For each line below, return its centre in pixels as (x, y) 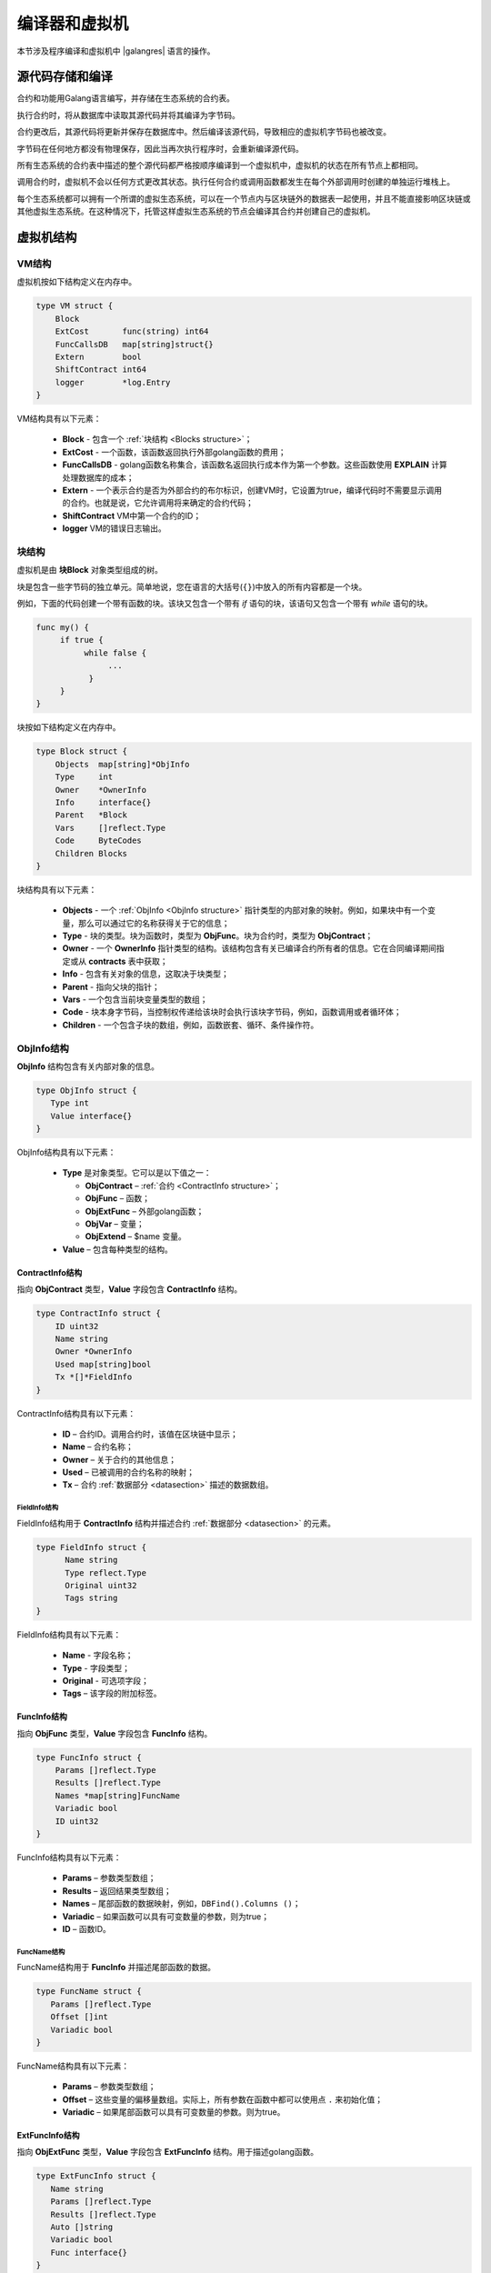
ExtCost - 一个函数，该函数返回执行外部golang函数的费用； (174, 452)
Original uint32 (101, 1585)
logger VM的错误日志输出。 (115, 528)
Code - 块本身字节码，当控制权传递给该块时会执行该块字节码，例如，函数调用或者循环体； (232, 1012)
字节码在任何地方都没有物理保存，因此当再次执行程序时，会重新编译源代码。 (160, 148)
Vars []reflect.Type (110, 828)
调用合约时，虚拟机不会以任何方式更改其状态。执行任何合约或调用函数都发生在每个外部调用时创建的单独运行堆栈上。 (235, 182)
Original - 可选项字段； (105, 1680)
